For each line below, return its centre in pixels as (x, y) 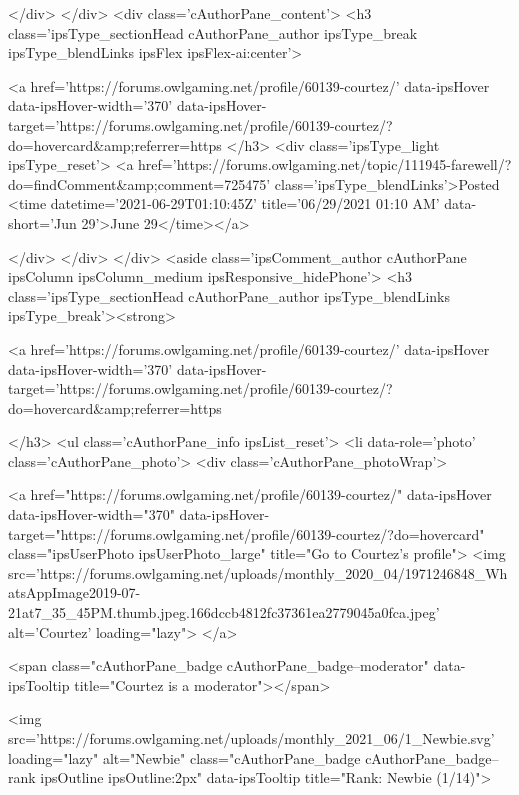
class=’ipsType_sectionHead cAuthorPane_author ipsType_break (213, 32)
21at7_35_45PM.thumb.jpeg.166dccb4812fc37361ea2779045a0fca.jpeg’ (224, 612)
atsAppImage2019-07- (74, 592)
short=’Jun (42, 222)
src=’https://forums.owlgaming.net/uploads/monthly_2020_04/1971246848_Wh (258, 572)
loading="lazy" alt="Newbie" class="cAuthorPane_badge (184, 757)
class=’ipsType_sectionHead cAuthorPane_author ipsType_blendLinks (229, 295)
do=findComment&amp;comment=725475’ (139, 183)
